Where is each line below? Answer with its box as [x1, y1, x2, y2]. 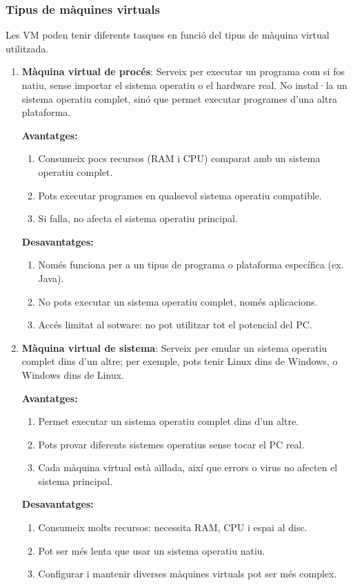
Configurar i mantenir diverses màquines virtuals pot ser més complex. [38, 566, 337, 581]
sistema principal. [38, 473, 113, 488]
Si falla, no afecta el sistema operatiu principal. [38, 211, 238, 226]
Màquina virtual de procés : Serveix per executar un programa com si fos [21, 64, 345, 79]
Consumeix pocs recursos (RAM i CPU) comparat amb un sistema [38, 151, 321, 166]
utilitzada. [6, 41, 49, 55]
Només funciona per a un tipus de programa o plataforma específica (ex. [38, 257, 344, 272]
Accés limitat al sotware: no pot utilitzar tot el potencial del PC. [38, 317, 312, 332]
